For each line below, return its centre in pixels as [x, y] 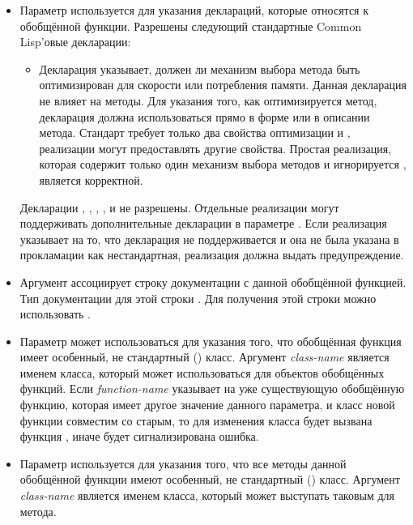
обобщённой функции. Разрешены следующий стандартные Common [191, 26]
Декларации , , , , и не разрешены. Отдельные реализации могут [179, 207]
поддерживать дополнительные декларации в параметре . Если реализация [203, 223]
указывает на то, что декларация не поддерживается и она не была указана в [209, 239]
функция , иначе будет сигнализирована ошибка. [139, 436]
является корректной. [91, 179]
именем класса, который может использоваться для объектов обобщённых [202, 372]
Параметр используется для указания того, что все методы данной [183, 463]
